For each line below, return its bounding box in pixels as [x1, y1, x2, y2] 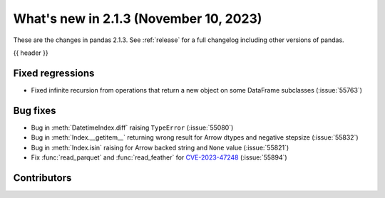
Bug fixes [13, 104, 56, 117]
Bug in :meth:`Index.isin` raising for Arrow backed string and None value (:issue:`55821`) [31, 143, 289, 152]
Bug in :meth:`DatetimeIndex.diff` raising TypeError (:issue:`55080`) [31, 123, 234, 132]
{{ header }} [13, 48, 49, 57]
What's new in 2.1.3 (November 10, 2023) [13, 11, 262, 26]
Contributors [13, 172, 72, 184]
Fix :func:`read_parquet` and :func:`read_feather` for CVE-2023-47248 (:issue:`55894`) [31, 153, 288, 162]
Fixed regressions [13, 67, 95, 79]
